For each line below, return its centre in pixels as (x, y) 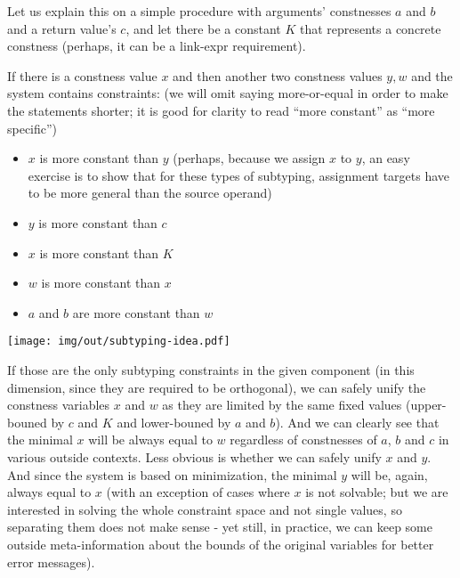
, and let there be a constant (203, 28)
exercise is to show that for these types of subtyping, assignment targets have (239, 175)
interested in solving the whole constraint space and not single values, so (205, 509)
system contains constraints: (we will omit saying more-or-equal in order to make (228, 93)
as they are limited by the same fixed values (282, 405)
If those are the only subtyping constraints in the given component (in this (211, 369)
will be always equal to (150, 440)
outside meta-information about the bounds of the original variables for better (221, 544)
